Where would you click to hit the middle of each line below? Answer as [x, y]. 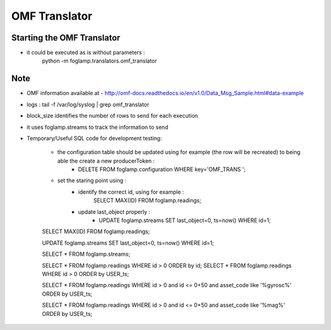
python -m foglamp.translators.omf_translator [100, 61]
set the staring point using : [92, 180]
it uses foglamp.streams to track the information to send [97, 127]
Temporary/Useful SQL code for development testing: [94, 138]
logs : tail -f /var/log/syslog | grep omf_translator [88, 104]
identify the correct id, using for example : [131, 192]
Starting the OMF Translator [66, 38]
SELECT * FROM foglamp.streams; [86, 254]
